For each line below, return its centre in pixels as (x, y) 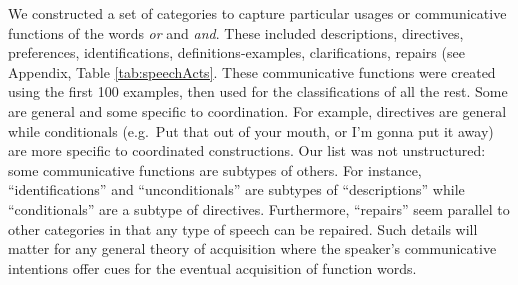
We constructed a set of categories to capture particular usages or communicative (257, 13)
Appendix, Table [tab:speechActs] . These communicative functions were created (252, 71)
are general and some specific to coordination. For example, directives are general (257, 110)
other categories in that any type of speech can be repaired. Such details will (243, 228)
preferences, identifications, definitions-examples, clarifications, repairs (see (236, 52)
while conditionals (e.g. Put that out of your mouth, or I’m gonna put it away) (251, 130)
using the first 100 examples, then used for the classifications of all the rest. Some (258, 91)
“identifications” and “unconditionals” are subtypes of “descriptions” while (236, 189)
